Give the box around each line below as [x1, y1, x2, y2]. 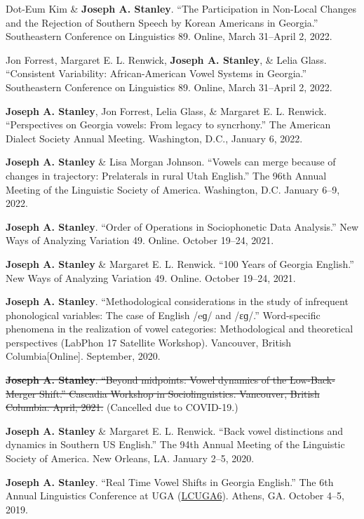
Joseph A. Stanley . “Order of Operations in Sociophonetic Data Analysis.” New [6, 219, 359, 234]
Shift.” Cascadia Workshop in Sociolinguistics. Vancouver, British [39, 386, 320, 400]
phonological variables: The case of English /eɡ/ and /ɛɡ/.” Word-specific [6, 307, 321, 322]
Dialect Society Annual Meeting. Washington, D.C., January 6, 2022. [6, 130, 303, 145]
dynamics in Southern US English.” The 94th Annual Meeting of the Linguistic [6, 437, 345, 452]
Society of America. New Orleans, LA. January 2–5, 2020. [6, 451, 255, 466]
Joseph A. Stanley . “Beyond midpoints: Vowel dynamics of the [6, 372, 287, 387]
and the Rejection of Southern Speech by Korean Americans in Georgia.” [6, 15, 318, 29]
